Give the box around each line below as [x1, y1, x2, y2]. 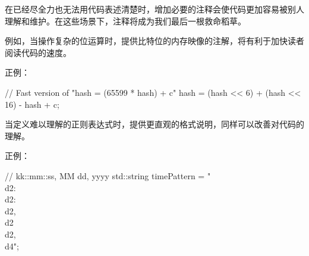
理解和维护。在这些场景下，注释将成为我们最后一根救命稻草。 [5, 14, 246, 27]
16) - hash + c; [5, 98, 59, 110]
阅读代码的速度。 [5, 46, 71, 58]
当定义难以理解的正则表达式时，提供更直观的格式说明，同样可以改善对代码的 [5, 118, 304, 130]
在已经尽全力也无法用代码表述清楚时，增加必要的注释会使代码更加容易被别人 [5, 3, 304, 15]
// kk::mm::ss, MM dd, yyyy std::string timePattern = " [5, 169, 211, 182]
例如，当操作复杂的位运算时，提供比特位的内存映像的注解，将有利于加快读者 [5, 35, 304, 47]
